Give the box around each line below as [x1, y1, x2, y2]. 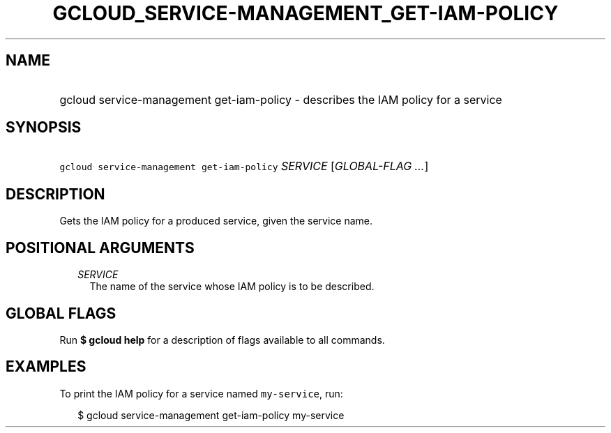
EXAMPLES [6, 358, 86, 376]
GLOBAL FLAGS [6, 304, 116, 322]
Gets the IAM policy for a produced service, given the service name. [59, 215, 373, 227]
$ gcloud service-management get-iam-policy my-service [77, 409, 345, 421]
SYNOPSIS [6, 119, 82, 137]
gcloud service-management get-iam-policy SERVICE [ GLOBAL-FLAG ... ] [59, 159, 429, 174]
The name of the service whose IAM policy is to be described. [89, 280, 375, 293]
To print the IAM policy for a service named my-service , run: [59, 387, 343, 400]
